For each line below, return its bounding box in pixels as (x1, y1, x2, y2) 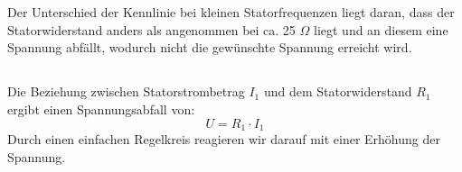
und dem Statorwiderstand (263, 82, 412, 101)
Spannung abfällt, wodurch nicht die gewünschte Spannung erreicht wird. (7, 38, 412, 57)
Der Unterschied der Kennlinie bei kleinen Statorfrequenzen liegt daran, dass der (7, 3, 455, 22)
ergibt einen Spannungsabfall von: (7, 99, 195, 118)
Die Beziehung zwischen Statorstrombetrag (7, 82, 245, 101)
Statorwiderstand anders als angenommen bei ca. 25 (7, 20, 296, 39)
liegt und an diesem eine (313, 20, 448, 39)
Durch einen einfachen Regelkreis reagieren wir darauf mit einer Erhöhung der (7, 130, 440, 148)
